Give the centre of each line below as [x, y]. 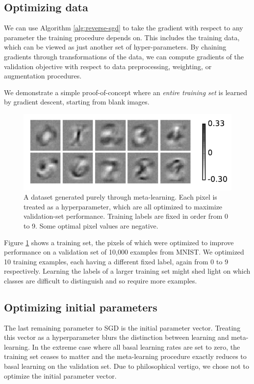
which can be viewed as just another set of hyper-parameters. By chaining [115, 47]
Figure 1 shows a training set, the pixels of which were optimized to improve [119, 242]
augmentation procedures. [43, 76]
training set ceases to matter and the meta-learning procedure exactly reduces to [125, 356]
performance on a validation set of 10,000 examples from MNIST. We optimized [124, 252]
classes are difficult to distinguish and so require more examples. [101, 280]
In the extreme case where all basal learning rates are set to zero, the [136, 346]
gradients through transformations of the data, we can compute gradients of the [124, 56]
